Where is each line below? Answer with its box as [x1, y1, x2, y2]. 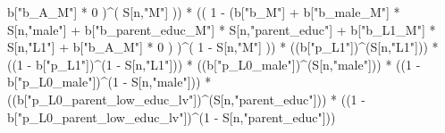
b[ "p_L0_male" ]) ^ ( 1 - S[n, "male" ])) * [7, 72, 212, 91]
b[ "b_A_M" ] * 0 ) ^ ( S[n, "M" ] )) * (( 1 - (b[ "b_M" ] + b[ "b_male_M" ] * [7, 3, 400, 21]
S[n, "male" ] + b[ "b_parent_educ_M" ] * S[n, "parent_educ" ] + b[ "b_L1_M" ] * [7, 20, 436, 38]
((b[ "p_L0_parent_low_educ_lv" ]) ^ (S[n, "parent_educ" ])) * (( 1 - [7, 89, 365, 108]
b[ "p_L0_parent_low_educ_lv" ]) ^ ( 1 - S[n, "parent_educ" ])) [7, 107, 336, 126]
